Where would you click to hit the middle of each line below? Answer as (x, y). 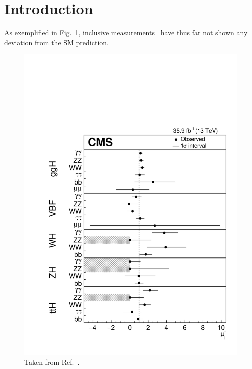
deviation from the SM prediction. (56, 42)
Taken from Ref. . (52, 362)
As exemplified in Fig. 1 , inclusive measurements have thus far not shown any (126, 32)
